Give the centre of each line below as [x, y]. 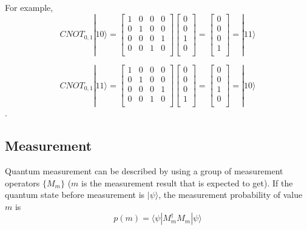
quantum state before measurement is [75, 195]
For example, [29, 7]
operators [22, 182]
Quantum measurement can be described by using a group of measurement [144, 171]
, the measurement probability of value [231, 195]
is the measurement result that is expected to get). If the [187, 182]
